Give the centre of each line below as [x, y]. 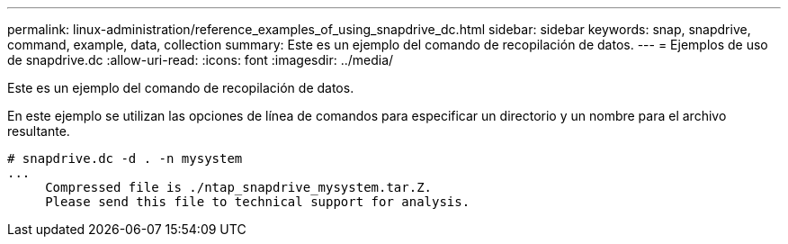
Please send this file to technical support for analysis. [258, 202]
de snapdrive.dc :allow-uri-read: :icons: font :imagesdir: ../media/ [201, 60]
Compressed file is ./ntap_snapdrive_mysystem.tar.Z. [239, 187]
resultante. [39, 131]
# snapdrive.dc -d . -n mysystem [125, 158]
